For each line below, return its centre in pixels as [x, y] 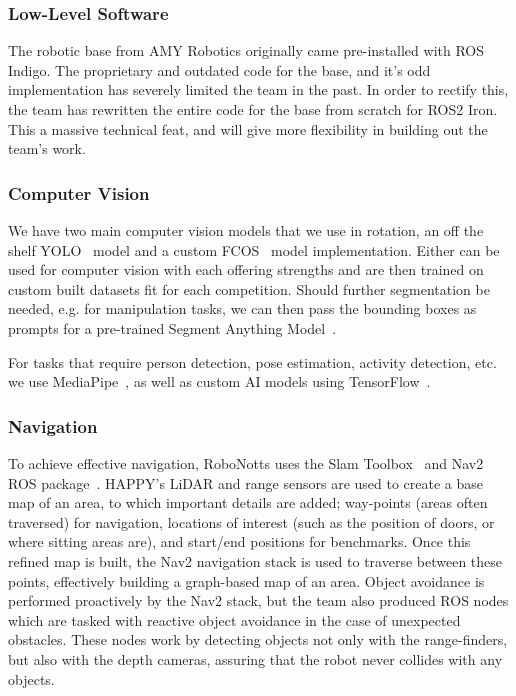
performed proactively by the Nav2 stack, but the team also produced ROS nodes [258, 600]
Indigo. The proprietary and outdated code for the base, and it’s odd [219, 69]
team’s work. [47, 148]
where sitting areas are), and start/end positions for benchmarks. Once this [239, 541]
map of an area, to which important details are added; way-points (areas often [248, 502]
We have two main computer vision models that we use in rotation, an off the [246, 230]
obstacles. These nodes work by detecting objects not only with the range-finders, [258, 639]
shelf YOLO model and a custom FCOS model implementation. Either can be [254, 249]
